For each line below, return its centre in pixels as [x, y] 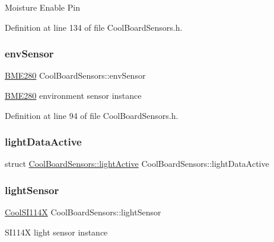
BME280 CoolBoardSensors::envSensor [75, 75]
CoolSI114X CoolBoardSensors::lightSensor [83, 212]
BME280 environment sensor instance [73, 95]
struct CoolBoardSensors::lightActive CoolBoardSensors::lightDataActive [137, 164]
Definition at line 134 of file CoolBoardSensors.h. [94, 27]
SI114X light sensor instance [56, 232]
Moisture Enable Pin [42, 7]
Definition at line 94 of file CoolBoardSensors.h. [92, 115]
